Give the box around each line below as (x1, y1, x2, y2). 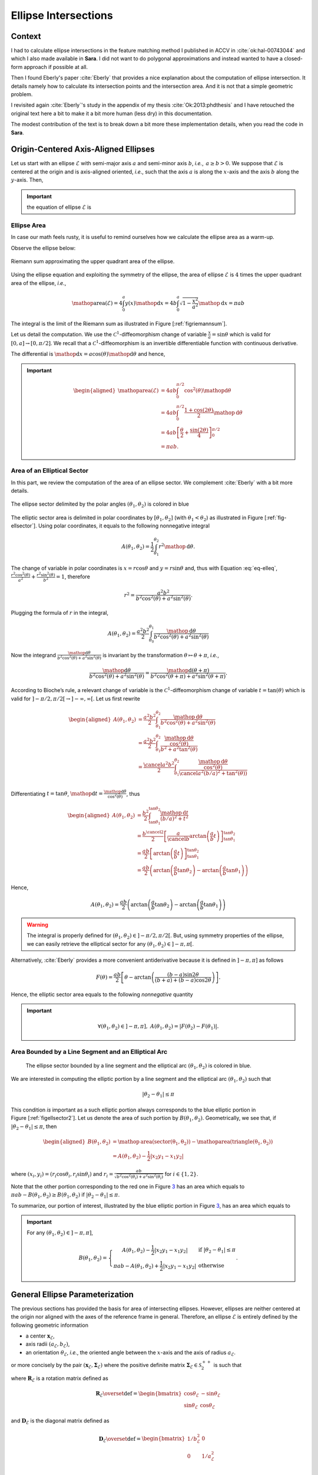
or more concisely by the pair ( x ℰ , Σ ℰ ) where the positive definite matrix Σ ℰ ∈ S (11, 1362, 202, 1370)
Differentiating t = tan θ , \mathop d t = (11, 790, 103, 797)
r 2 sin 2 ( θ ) (36, 571, 55, 578)
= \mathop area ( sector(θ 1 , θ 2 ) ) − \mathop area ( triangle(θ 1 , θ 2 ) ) (112, 1138, 273, 1146)
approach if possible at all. (24, 63, 88, 70)
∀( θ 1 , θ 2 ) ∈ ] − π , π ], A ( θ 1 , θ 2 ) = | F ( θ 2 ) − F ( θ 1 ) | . (97, 1022, 219, 1031)
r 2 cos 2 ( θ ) (11, 571, 31, 578)
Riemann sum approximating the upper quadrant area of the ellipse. (11, 257, 175, 265)
